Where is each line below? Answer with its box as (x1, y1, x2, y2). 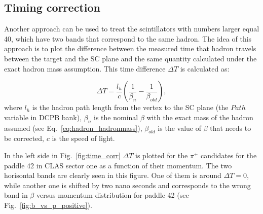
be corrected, (4, 133, 45, 144)
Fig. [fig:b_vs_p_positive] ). (4, 199, 92, 210)
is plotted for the (135, 150, 188, 160)
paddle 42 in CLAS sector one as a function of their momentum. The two (4, 160, 232, 170)
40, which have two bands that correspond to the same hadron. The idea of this (4, 33, 252, 44)
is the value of (158, 122, 201, 133)
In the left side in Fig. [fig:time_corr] (4, 150, 121, 160)
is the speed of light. (52, 133, 115, 144)
